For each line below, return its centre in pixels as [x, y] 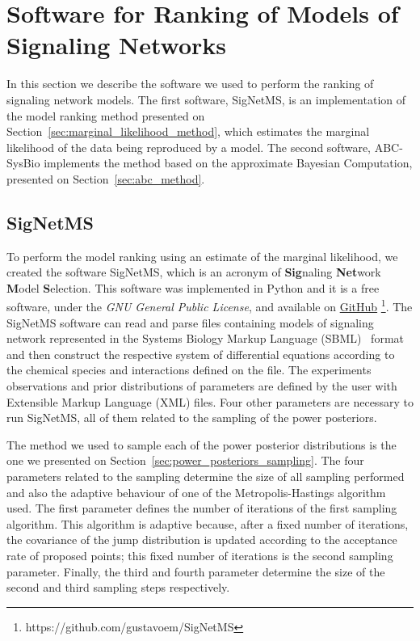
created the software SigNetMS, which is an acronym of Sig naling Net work [194, 272]
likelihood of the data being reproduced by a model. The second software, [189, 147]
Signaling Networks [117, 45]
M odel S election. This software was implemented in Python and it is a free [193, 287]
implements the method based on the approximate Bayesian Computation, [228, 163]
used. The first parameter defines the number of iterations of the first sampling [202, 508]
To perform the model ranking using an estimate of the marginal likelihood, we [202, 256]
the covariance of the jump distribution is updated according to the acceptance [202, 540]
